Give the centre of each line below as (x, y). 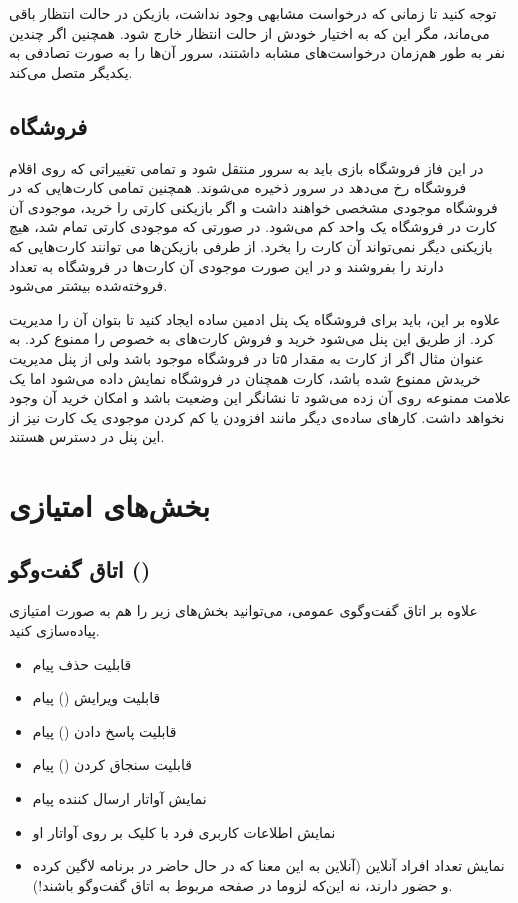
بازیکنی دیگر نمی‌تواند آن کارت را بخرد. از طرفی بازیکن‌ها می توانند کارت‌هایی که (251, 245)
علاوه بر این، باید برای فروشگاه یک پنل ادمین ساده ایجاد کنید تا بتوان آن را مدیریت (255, 318)
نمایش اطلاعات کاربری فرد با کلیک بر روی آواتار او (184, 831)
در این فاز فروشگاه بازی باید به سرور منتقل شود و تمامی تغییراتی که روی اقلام (246, 167)
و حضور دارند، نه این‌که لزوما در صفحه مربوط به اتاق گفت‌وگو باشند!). (242, 884)
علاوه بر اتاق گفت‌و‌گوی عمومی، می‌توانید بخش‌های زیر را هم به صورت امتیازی (243, 610)
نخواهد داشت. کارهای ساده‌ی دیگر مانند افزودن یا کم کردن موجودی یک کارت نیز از (257, 416)
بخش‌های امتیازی (110, 505)
